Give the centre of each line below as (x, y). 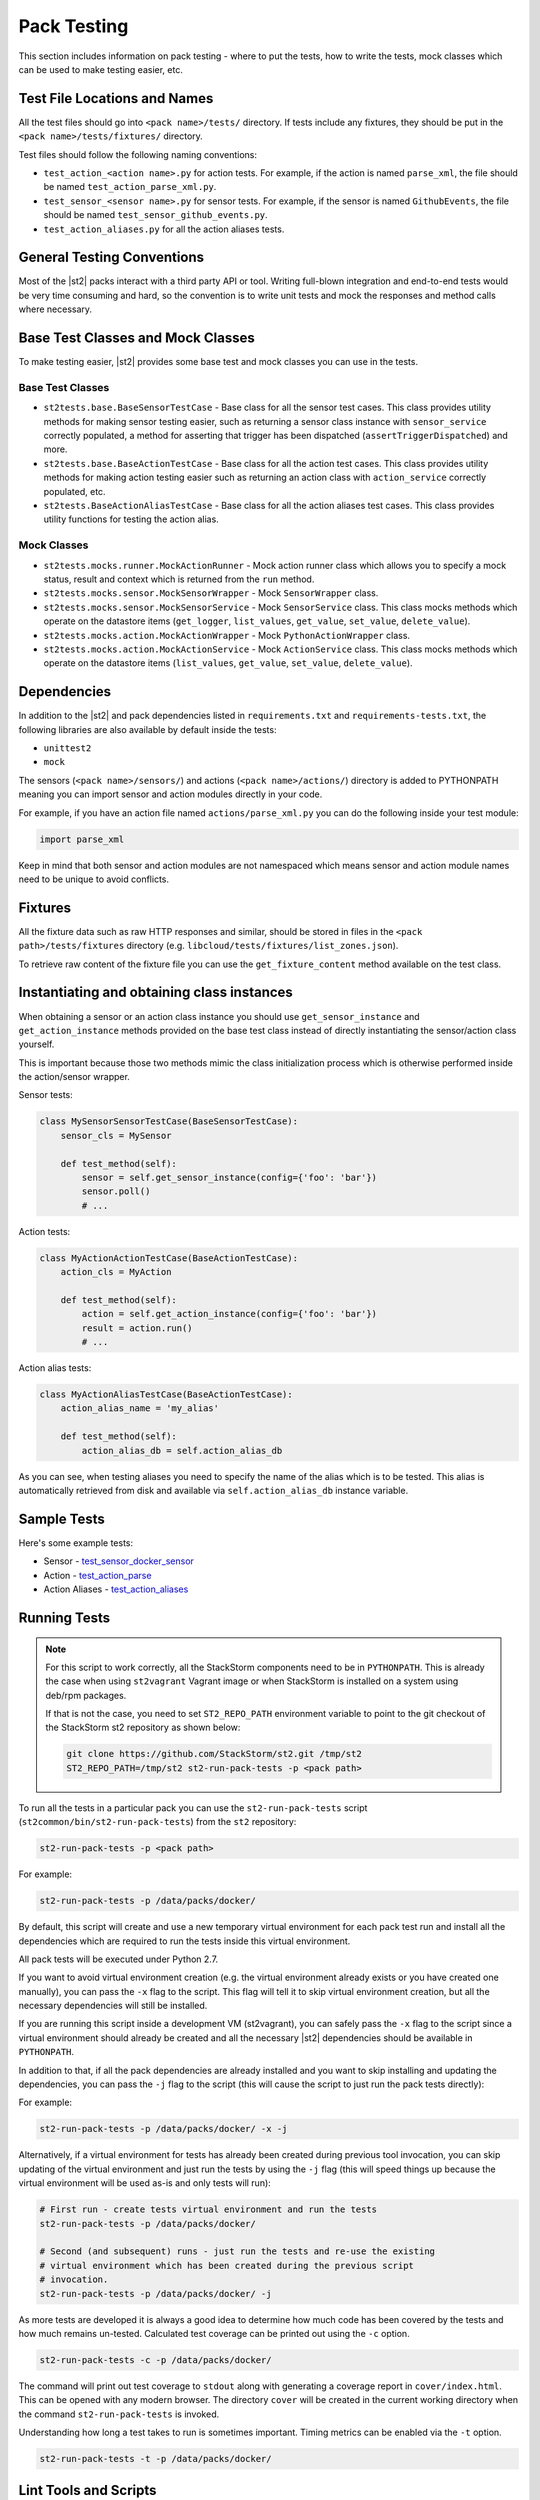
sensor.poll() (116, 1191)
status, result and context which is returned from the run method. (179, 579)
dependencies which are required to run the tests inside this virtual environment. (184, 1941)
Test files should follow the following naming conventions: (138, 154)
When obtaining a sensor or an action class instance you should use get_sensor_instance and (219, 1016)
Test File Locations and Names (116, 98)
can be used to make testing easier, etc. (101, 69)
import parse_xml (82, 839)
